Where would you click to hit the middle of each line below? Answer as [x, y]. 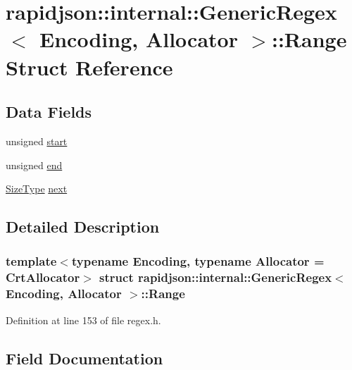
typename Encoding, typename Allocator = [198, 261]
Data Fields [49, 112]
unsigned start [37, 141]
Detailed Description [83, 227]
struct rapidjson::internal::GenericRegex [216, 277]
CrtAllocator [43, 277]
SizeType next [37, 189]
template [31, 261]
